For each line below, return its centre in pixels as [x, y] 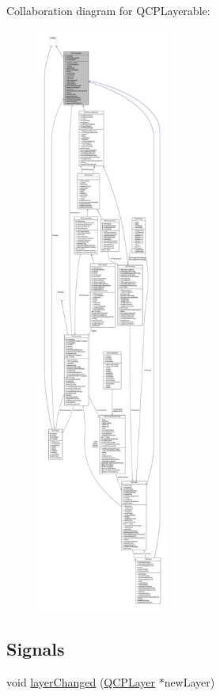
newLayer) [190, 681]
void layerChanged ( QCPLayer [81, 681]
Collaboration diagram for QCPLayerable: [108, 10]
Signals [36, 648]
